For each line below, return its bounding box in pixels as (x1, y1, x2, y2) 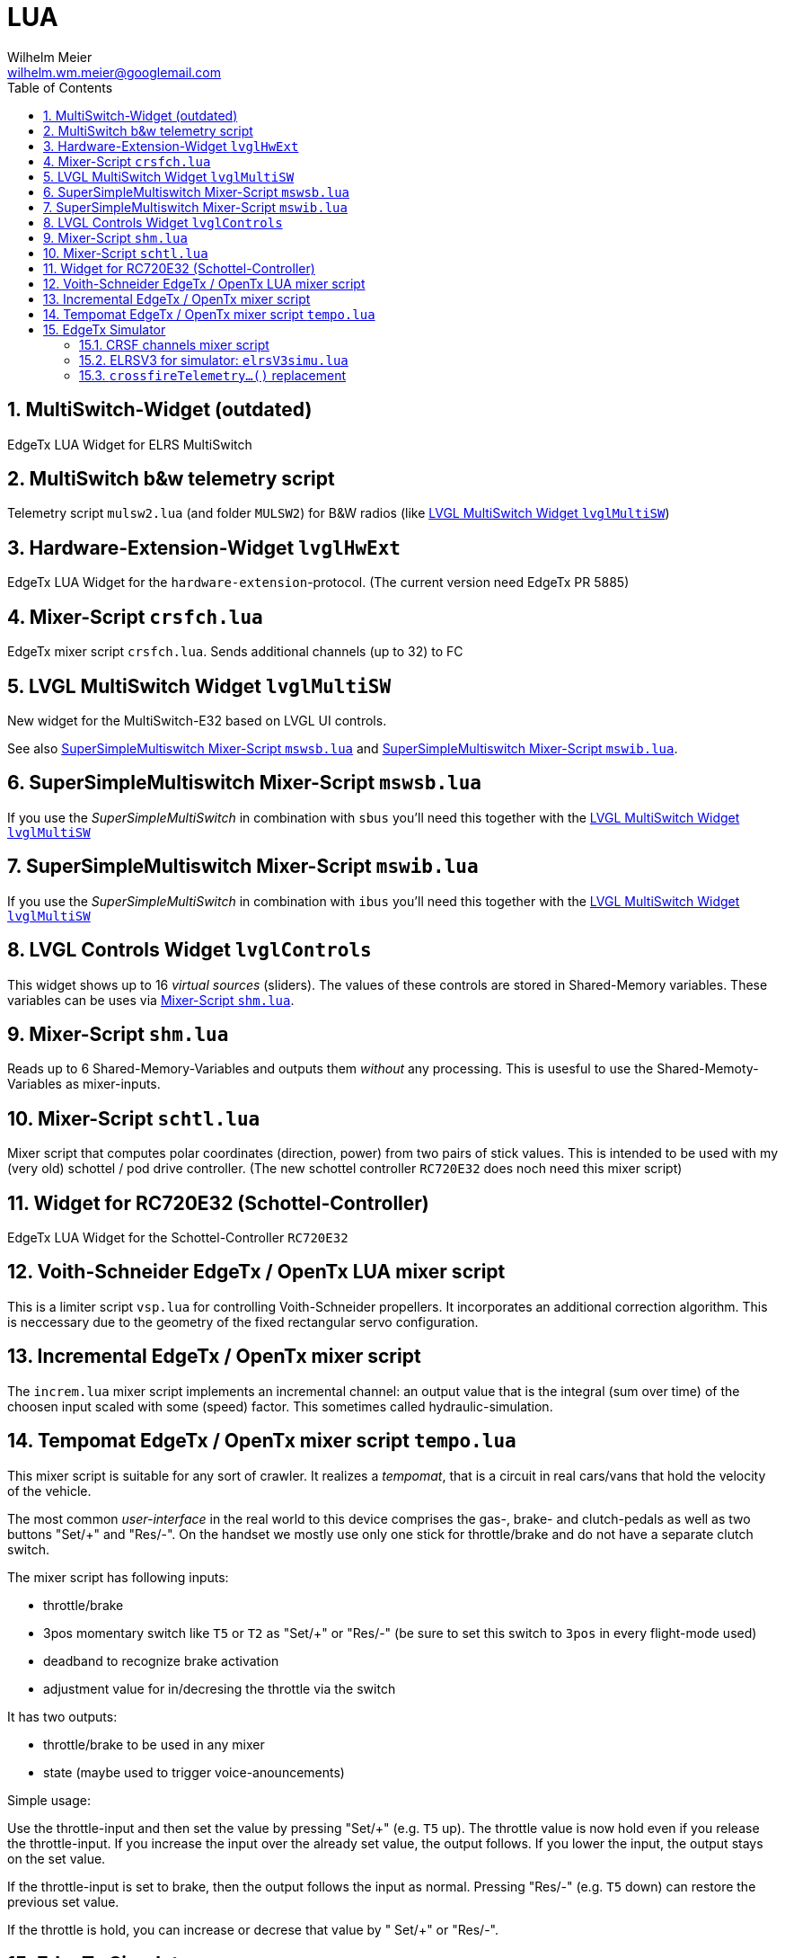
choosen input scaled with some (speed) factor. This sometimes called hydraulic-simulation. (7, 1398, 553, 1414)
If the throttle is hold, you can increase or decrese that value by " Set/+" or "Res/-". (7, 1921, 498, 1937)
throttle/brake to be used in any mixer (43, 1736, 265, 1752)
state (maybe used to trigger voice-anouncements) (43, 1764, 345, 1780)
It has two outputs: (7, 1708, 118, 1724)
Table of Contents (7, 79, 113, 95)
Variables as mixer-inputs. (7, 1076, 161, 1092)
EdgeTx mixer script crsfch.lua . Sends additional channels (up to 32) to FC (7, 644, 463, 660)
